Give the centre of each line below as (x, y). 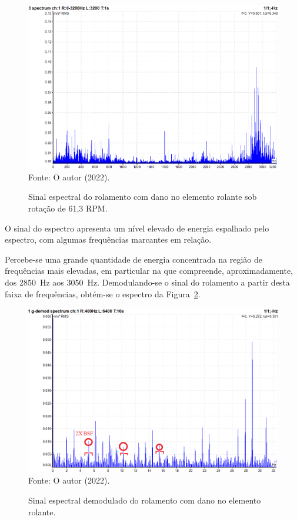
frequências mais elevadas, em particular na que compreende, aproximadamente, (149, 271)
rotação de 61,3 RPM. (68, 208)
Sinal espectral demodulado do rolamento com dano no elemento (145, 500)
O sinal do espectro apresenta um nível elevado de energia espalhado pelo (137, 228)
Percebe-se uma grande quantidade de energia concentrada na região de (134, 259)
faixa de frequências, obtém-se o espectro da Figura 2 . (103, 293)
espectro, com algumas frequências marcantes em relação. (108, 239)
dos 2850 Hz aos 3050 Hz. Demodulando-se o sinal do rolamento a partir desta (147, 282)
